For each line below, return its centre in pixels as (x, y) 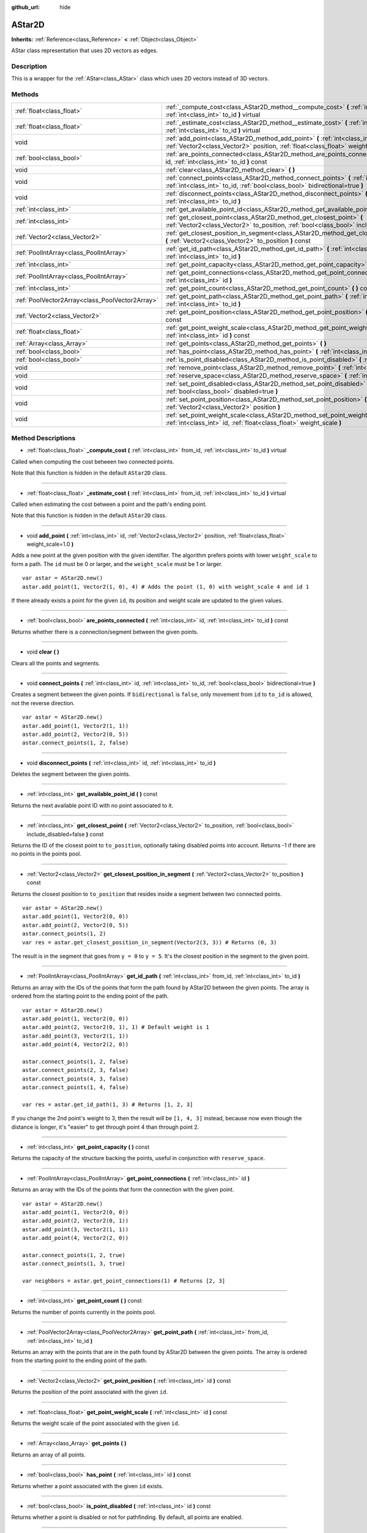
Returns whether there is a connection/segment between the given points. (105, 632)
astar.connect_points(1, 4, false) (76, 1088)
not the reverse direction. (43, 703)
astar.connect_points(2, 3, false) (76, 1070)
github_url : (25, 7)
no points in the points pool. (46, 854)
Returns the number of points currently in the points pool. (83, 1312)
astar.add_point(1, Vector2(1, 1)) (76, 726)
